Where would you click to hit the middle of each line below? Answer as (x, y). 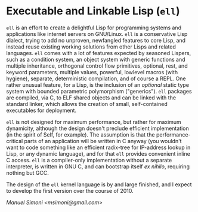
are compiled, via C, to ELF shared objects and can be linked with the (91, 98)
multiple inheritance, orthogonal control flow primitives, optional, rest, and (97, 66)
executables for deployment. (41, 110)
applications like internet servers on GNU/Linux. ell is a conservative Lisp (97, 34)
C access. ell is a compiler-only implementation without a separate (89, 160)
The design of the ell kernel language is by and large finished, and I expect (99, 184)
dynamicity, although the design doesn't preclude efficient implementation (98, 128)
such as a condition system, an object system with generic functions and (96, 59)
